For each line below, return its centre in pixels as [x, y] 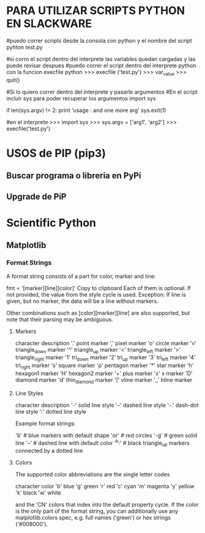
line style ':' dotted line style [51, 411]
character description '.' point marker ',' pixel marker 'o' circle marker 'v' [106, 343]
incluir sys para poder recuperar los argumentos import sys [81, 98]
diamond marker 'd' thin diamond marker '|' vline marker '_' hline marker [104, 380]
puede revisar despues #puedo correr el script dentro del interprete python [101, 65]
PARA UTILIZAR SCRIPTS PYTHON [96, 11]
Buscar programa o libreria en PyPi [74, 176]
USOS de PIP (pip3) [56, 153]
